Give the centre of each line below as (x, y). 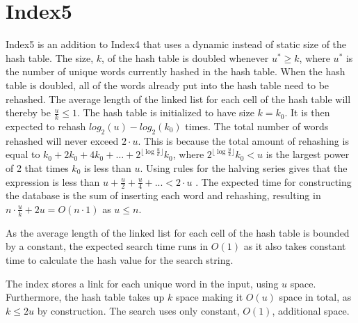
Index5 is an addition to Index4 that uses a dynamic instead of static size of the (176, 44)
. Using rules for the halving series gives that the (244, 167)
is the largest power (308, 154)
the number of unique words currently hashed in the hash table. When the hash (176, 71)
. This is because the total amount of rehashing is (243, 140)
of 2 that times (37, 167)
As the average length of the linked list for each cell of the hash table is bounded (178, 232)
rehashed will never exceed (62, 140)
